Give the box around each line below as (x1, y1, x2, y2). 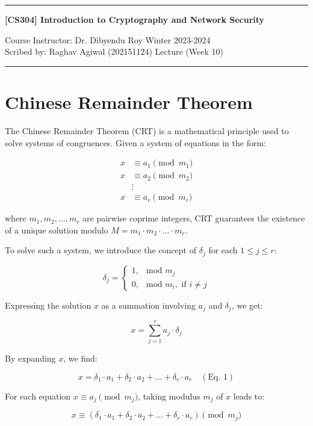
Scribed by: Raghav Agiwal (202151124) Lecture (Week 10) (5, 45, 223, 58)
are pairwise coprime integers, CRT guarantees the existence (82, 212, 305, 224)
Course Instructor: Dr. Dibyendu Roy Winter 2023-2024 (5, 33, 211, 46)
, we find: (63, 352, 98, 365)
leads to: (233, 390, 265, 403)
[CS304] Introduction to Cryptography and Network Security (5, 13, 265, 25)
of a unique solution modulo (5, 223, 108, 236)
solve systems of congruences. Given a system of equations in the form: (5, 136, 266, 149)
